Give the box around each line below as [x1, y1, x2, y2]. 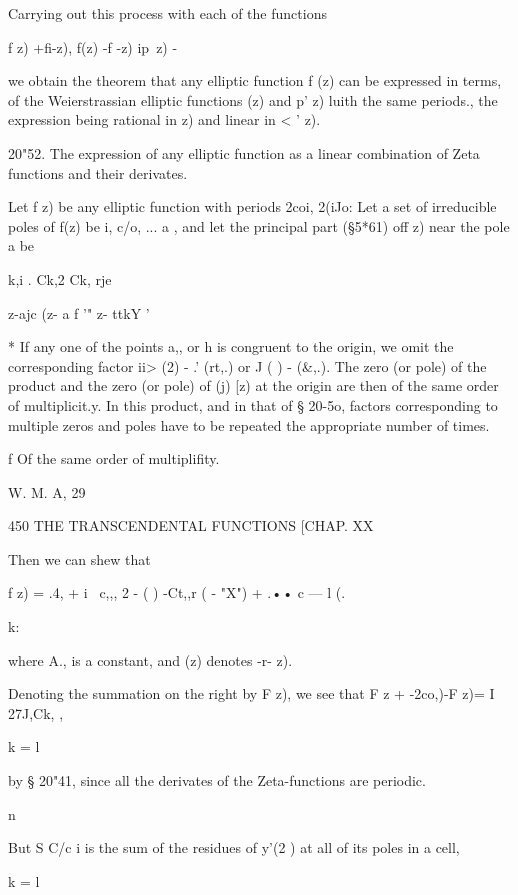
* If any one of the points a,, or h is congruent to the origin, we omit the [8, 336, 454, 357]
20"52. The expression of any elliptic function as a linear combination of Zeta [8, 142, 480, 163]
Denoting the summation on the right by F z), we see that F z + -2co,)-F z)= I [8, 683, 495, 704]
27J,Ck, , [8, 702, 64, 723]
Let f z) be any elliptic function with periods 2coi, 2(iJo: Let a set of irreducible [8, 196, 497, 217]
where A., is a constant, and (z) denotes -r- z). [8, 649, 293, 670]
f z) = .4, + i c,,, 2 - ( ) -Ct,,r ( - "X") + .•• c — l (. [8, 582, 346, 603]
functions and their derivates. [8, 162, 188, 183]
